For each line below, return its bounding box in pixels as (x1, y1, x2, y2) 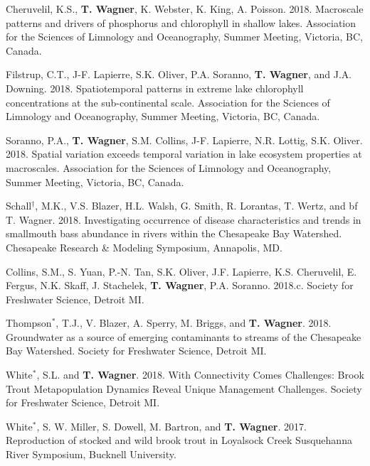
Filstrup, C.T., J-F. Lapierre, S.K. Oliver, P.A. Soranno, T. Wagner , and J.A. (6, 67, 352, 82)
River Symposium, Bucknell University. (6, 447, 176, 462)
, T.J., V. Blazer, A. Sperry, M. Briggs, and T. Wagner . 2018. (55, 315, 332, 330)
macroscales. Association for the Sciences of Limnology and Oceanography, (6, 160, 332, 175)
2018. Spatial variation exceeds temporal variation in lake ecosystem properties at (6, 146, 362, 161)
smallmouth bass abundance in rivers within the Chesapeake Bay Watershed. (6, 226, 342, 241)
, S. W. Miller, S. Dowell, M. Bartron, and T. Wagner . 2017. (36, 418, 307, 433)
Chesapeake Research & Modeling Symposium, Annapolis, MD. (6, 239, 282, 254)
